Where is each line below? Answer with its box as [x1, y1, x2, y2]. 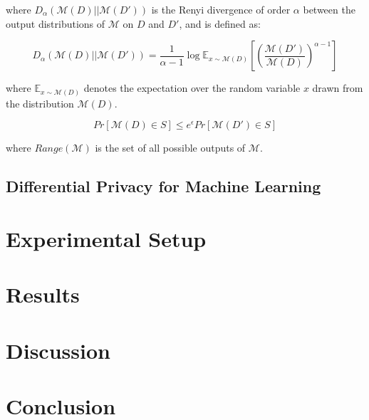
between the [303, 2, 355, 16]
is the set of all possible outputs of [95, 140, 246, 155]
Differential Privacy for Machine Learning [6, 175, 321, 197]
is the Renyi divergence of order [151, 2, 291, 16]
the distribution [6, 95, 74, 110]
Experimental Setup [6, 224, 207, 253]
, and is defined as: [179, 16, 261, 31]
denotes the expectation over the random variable [83, 80, 301, 95]
